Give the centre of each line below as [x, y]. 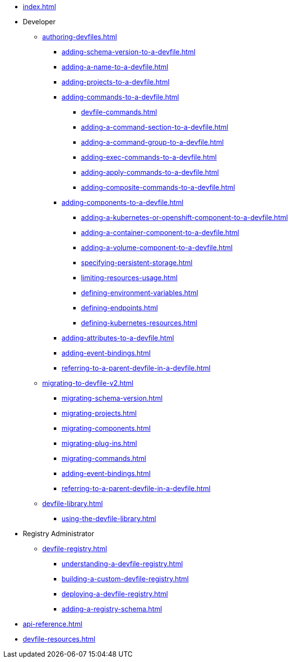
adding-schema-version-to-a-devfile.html [129, 52]
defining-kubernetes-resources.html [139, 323]
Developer [39, 22]
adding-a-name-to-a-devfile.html [115, 67]
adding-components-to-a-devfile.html [123, 202]
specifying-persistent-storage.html [137, 263]
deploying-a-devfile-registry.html [115, 594]
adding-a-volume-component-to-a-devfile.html [157, 247]
